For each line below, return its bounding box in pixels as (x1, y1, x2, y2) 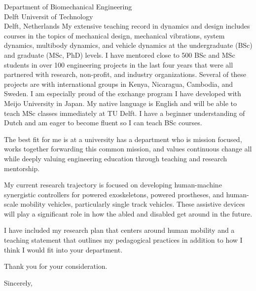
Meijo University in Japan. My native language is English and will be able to (4, 98, 237, 108)
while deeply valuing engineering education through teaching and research (4, 153, 227, 163)
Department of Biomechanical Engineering (4, 1, 132, 11)
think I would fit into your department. (4, 244, 123, 255)
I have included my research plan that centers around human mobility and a (4, 225, 235, 235)
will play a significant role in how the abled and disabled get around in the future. (4, 208, 253, 218)
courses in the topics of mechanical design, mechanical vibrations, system (4, 30, 225, 40)
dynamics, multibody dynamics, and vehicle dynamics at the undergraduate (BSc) (4, 40, 253, 50)
